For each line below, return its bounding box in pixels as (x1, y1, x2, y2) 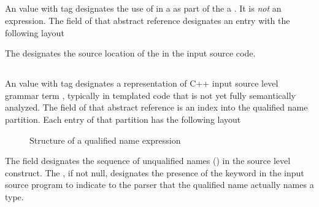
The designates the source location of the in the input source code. (5, 47, 256, 60)
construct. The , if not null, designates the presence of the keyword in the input (5, 166, 304, 179)
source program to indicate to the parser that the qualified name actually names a (5, 178, 314, 191)
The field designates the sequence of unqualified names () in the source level (5, 154, 291, 167)
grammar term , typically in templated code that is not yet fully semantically (5, 88, 296, 101)
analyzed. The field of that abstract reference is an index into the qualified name (5, 101, 308, 114)
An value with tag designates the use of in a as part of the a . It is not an (5, 2, 282, 15)
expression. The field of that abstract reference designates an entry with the (5, 14, 290, 26)
